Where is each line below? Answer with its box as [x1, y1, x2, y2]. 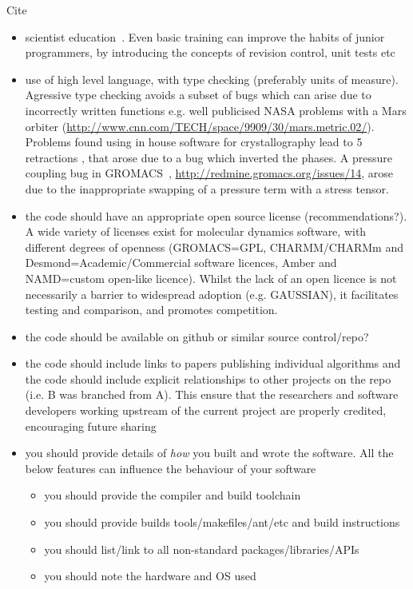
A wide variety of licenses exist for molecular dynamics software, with [25, 223, 367, 240]
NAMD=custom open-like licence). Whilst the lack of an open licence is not [25, 269, 397, 286]
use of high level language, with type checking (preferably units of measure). [25, 70, 399, 87]
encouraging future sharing [25, 417, 157, 434]
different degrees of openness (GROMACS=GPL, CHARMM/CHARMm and [25, 238, 403, 255]
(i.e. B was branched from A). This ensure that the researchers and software [25, 386, 399, 403]
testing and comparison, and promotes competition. [25, 301, 278, 318]
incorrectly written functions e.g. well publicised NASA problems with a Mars [25, 101, 407, 118]
